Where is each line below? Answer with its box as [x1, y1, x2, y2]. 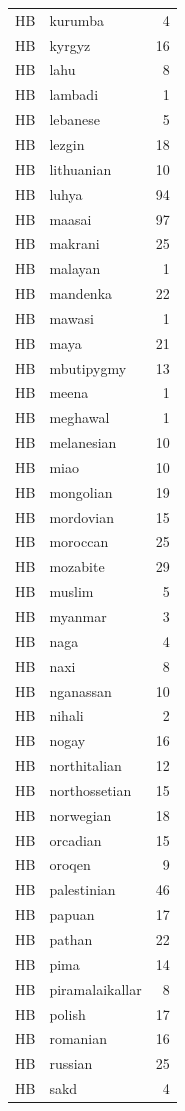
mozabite [49, 556, 105, 577]
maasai [49, 208, 92, 229]
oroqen [49, 854, 91, 875]
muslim [49, 581, 94, 602]
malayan [49, 258, 101, 279]
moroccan [49, 531, 109, 552]
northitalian [49, 755, 122, 776]
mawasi [49, 307, 94, 328]
